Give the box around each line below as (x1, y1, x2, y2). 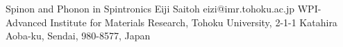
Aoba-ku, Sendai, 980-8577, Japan (6, 28, 151, 43)
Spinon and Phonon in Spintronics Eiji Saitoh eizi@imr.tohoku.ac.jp (6, 1, 295, 15)
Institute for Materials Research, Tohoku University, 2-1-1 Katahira (50, 15, 337, 29)
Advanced (6, 15, 47, 29)
